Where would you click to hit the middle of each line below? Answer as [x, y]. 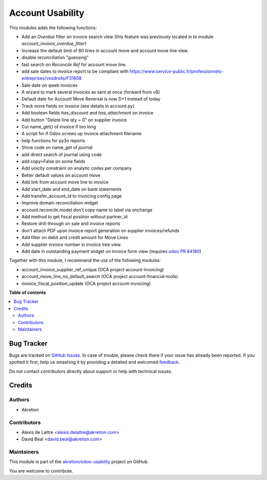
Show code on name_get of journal [57, 147]
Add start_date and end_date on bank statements [72, 189]
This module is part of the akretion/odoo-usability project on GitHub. [79, 462]
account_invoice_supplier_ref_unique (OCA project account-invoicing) [93, 269]
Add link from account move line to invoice [65, 182]
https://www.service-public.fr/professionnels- [176, 71]
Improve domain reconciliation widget [60, 203]
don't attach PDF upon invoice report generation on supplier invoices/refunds [100, 231]
